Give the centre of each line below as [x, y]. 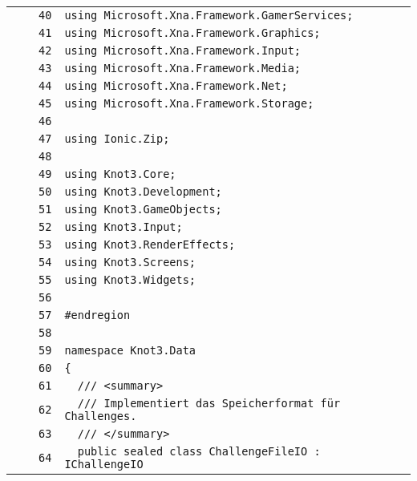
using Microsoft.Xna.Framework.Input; [183, 51]
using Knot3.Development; [143, 192]
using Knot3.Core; [120, 174]
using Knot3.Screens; [130, 262]
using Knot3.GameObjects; [143, 209]
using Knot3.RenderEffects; [150, 245]
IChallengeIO [104, 464]
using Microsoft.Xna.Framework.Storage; [189, 103]
